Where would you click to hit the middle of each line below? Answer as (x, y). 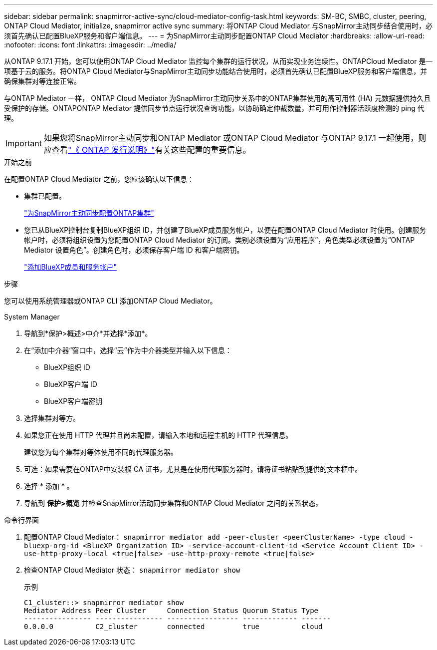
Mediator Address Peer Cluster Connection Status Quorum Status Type (171, 611)
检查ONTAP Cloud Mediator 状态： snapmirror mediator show (132, 570)
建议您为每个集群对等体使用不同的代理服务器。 (101, 452)
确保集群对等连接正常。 (42, 81)
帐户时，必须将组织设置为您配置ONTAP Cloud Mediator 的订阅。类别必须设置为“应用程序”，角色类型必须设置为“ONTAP (219, 240)
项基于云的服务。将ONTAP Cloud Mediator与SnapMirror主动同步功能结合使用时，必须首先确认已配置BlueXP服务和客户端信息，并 (216, 71)
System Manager (32, 317)
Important (24, 143)
